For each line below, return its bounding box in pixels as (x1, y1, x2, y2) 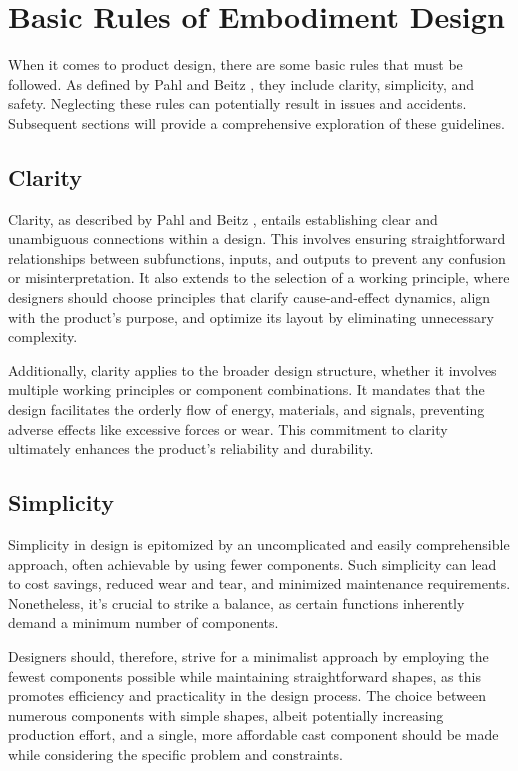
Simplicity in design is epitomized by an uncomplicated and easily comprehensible (8, 534, 510, 555)
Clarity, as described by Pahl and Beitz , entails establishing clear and (8, 208, 438, 229)
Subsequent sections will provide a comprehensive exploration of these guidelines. (8, 112, 505, 133)
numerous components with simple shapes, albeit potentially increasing (8, 704, 444, 725)
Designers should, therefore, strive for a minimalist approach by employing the (8, 646, 489, 666)
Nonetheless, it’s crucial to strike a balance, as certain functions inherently (8, 592, 465, 613)
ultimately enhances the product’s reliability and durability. (8, 438, 374, 459)
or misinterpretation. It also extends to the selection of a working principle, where (8, 267, 510, 288)
